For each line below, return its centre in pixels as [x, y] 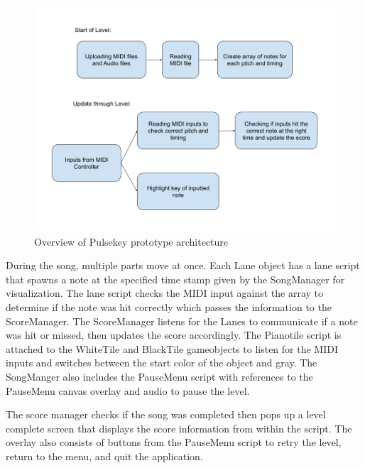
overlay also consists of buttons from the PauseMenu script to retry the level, [174, 442]
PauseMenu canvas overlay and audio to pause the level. [128, 390]
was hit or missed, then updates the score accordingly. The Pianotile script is [174, 335]
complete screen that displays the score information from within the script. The [179, 428]
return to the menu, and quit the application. [104, 456]
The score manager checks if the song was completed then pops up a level [166, 414]
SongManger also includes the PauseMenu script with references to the [159, 376]
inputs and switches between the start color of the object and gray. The [162, 363]
